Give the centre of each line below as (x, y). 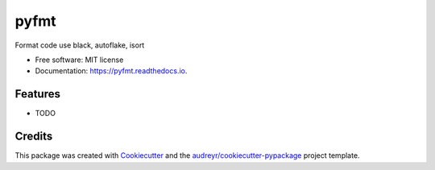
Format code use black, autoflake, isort (80, 45)
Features (37, 94)
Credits (34, 137)
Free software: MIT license (79, 60)
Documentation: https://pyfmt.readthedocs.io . (111, 71)
